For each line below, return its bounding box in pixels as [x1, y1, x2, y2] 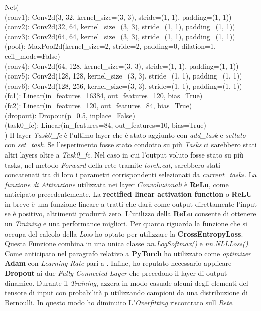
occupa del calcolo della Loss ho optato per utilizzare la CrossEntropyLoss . [5, 228, 243, 239]
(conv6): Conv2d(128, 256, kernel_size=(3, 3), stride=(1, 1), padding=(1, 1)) [5, 80, 242, 91]
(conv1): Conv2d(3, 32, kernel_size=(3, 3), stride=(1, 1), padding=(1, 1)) [5, 11, 232, 22]
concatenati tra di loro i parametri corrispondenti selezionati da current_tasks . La [5, 169, 257, 180]
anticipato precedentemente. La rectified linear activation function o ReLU [5, 189, 252, 199]
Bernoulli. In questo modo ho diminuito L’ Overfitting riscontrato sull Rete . [5, 297, 234, 307]
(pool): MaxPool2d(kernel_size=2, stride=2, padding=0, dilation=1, [5, 41, 216, 51]
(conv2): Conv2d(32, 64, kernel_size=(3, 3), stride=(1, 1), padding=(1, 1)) [5, 21, 235, 32]
